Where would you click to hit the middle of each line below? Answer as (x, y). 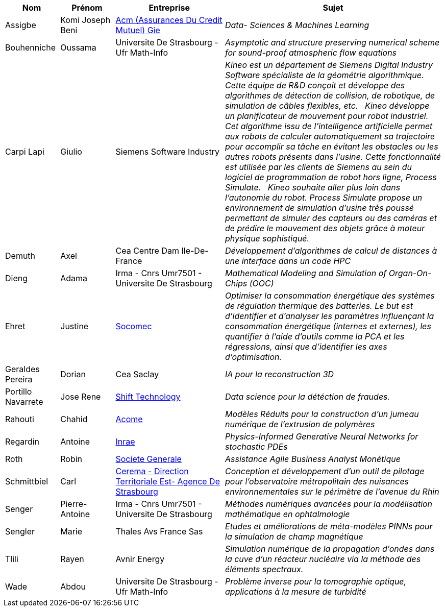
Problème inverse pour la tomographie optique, (316, 581)
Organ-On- (410, 273)
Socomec (134, 326)
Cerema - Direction (152, 471)
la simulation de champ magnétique (294, 536)
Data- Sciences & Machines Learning (297, 25)
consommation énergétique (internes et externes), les (328, 326)
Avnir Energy (140, 559)
